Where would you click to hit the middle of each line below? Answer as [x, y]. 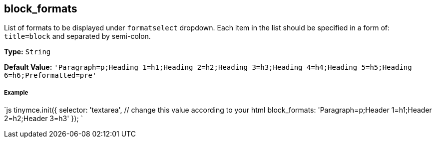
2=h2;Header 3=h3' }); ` [44, 119]
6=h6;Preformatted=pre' [50, 75]
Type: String [27, 52]
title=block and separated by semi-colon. [77, 36]
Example [16, 92]
